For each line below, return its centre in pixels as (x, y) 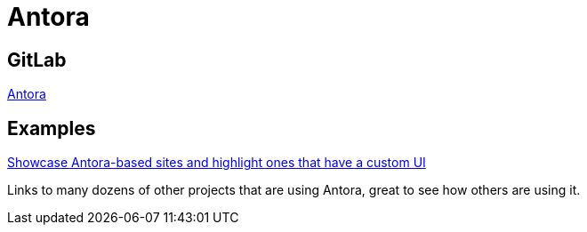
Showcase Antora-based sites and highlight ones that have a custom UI (217, 163)
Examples (52, 128)
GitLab (37, 60)
